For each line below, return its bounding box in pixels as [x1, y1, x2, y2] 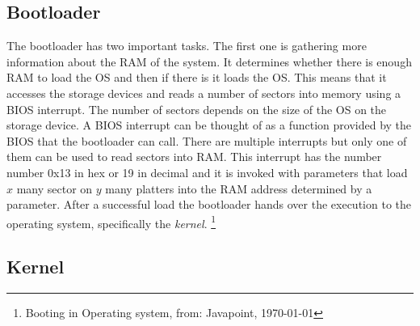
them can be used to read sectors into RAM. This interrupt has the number [6, 148, 382, 165]
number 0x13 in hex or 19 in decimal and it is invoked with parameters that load [6, 163, 408, 180]
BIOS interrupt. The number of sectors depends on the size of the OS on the [6, 100, 387, 117]
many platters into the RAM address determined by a [105, 180, 372, 197]
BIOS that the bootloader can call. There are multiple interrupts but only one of [6, 132, 407, 149]
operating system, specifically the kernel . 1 [6, 212, 216, 231]
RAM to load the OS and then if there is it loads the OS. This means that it [6, 69, 387, 86]
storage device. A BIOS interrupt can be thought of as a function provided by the [6, 116, 412, 133]
